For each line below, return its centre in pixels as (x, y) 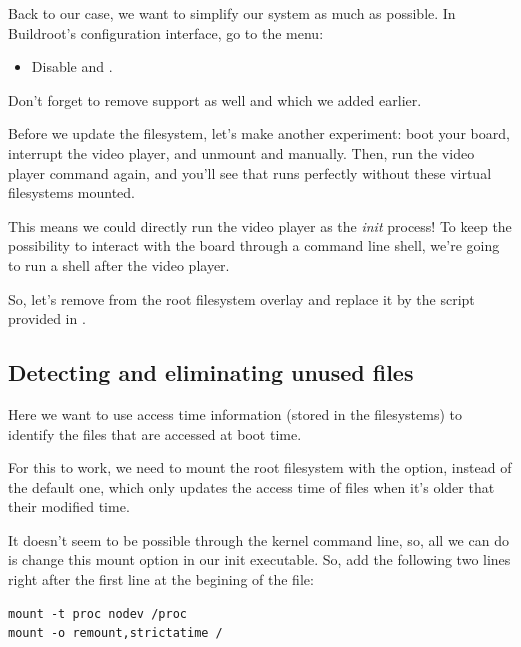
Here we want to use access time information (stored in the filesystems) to (235, 413)
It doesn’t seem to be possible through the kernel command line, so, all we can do (258, 539)
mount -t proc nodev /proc (97, 613)
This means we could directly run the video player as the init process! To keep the (260, 225)
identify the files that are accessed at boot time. (155, 433)
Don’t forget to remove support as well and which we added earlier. (215, 99)
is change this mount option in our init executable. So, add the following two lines (259, 559)
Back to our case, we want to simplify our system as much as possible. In (232, 13)
